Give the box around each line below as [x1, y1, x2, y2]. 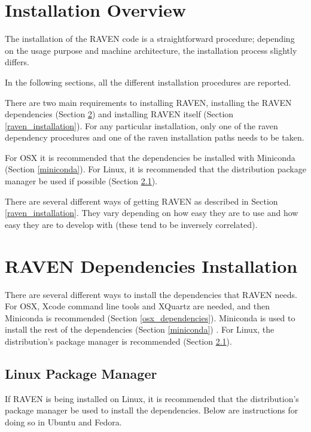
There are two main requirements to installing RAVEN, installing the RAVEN [5, 96, 292, 108]
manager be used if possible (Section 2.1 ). [5, 175, 158, 187]
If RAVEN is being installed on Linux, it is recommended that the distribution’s [5, 392, 299, 404]
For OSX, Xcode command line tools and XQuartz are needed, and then [5, 300, 270, 312]
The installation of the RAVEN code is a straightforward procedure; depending [5, 32, 295, 45]
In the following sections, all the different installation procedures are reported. [5, 75, 291, 88]
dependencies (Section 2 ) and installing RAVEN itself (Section [5, 108, 234, 120]
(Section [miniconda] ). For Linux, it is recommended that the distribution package [5, 163, 306, 175]
